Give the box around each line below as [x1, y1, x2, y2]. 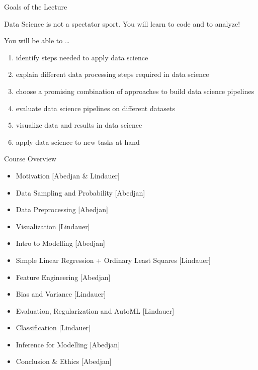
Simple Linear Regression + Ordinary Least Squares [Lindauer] [16, 254, 211, 265]
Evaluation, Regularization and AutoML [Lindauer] [16, 305, 175, 316]
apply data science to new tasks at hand [16, 136, 140, 147]
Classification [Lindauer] [16, 322, 91, 333]
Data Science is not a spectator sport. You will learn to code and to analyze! [4, 18, 240, 29]
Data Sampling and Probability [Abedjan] [16, 187, 145, 198]
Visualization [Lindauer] [16, 221, 90, 231]
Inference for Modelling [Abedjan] [16, 339, 120, 349]
